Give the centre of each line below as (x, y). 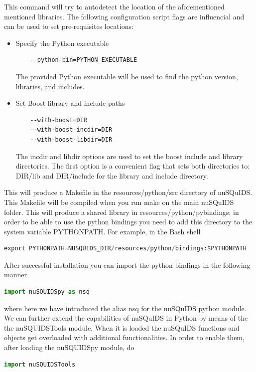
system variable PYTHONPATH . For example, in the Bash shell (102, 231)
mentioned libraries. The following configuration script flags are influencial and (124, 16)
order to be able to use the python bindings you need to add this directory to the (128, 222)
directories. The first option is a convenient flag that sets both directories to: (133, 166)
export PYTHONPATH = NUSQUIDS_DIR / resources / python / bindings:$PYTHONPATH (125, 249)
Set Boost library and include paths (70, 103)
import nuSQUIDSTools (40, 364)
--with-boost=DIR (59, 120)
